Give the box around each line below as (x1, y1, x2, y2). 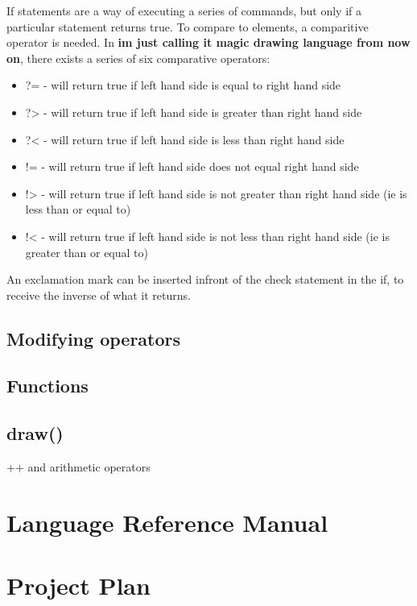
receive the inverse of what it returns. (6, 286, 191, 303)
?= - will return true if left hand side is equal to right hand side (25, 77, 341, 93)
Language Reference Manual (6, 505, 328, 538)
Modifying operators (6, 326, 181, 351)
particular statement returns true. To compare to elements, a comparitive (6, 18, 369, 35)
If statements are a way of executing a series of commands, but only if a (6, 2, 362, 19)
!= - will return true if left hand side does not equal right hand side (25, 158, 359, 175)
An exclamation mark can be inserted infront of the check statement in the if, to (6, 271, 404, 288)
